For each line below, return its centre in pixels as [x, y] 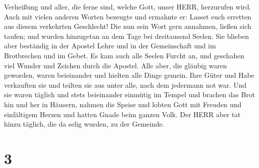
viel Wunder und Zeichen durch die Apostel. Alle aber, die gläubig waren [116, 65]
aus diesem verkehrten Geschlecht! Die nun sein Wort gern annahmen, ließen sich [128, 26]
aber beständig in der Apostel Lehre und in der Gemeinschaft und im [110, 46]
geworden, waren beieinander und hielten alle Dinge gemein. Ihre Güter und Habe [129, 75]
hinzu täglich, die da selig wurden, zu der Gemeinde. [84, 124]
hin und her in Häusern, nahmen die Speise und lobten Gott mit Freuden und [123, 104]
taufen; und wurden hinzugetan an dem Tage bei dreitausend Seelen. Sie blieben [127, 36]
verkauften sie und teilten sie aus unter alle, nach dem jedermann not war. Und [125, 84]
